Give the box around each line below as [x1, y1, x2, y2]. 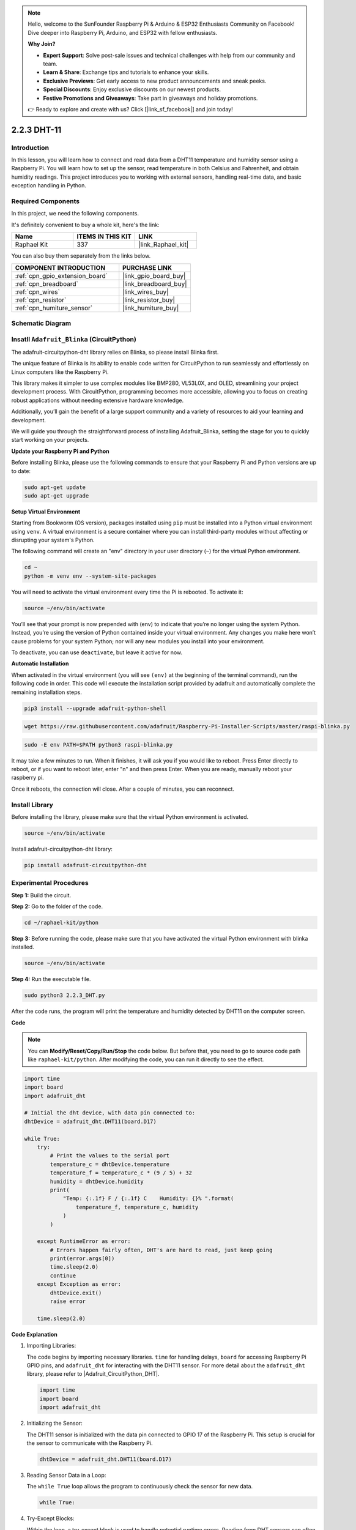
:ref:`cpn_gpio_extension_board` [15, 271, 108, 280]
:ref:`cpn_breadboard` [15, 279, 79, 288]
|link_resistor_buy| [122, 296, 176, 304]
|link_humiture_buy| [122, 304, 179, 312]
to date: [11, 467, 31, 474]
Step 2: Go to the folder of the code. [11, 903, 103, 910]
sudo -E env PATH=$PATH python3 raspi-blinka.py [24, 741, 173, 748]
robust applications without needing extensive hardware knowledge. [11, 397, 184, 404]
